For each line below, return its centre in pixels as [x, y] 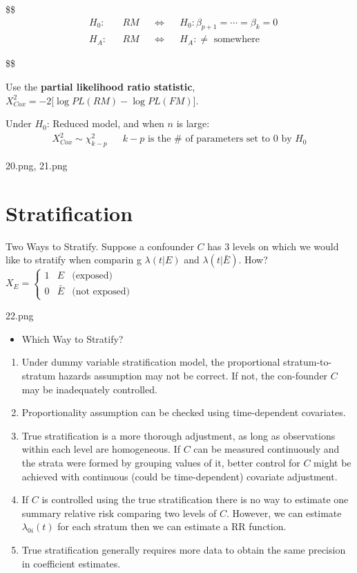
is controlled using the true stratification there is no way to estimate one [195, 499]
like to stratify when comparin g [74, 260]
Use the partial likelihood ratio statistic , [100, 87]
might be [332, 462]
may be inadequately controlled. [89, 389]
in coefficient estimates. [71, 563]
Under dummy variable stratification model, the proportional [151, 362]
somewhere [237, 40]
